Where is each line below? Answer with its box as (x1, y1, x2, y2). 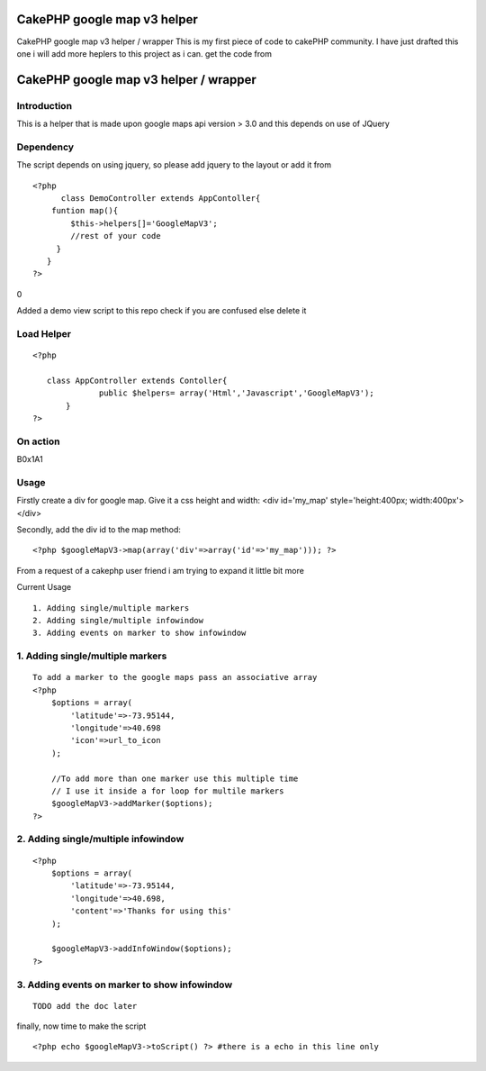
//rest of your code (70, 231, 161, 241)
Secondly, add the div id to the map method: (16, 524, 182, 535)
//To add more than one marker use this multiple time (50, 773, 299, 784)
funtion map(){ (50, 205, 119, 216)
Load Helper (16, 327, 72, 340)
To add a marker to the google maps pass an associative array (32, 672, 318, 683)
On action (16, 435, 60, 448)
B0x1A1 (16, 454, 44, 465)
